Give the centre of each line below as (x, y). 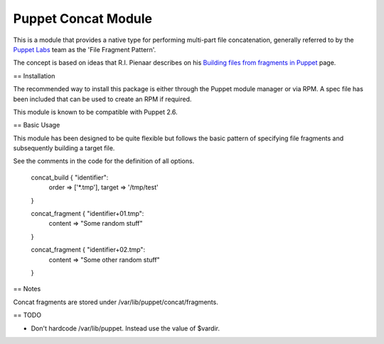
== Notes (27, 289)
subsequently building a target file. (64, 148)
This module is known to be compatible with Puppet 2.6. (95, 112)
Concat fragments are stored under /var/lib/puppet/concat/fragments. (116, 302)
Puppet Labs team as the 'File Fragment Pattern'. (85, 49)
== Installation (34, 75)
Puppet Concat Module (83, 19)
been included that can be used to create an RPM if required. (102, 99)
